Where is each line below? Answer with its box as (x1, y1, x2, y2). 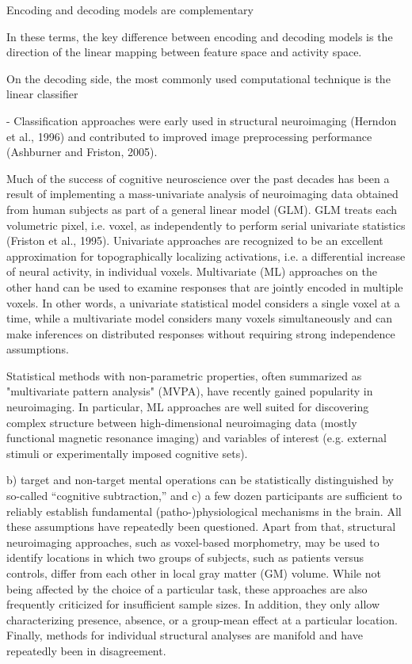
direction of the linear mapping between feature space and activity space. (6, 44, 362, 60)
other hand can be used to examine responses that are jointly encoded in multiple (6, 278, 403, 295)
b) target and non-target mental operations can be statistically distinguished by (6, 471, 394, 488)
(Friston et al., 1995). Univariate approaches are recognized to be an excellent (6, 232, 383, 249)
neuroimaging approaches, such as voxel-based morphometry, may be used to (6, 533, 380, 550)
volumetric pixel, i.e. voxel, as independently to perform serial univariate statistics (6, 216, 406, 233)
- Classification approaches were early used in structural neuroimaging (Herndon (6, 112, 397, 128)
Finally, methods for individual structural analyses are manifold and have (6, 627, 363, 643)
